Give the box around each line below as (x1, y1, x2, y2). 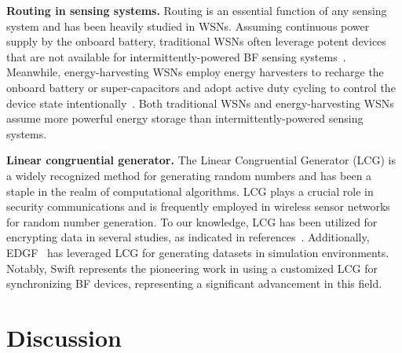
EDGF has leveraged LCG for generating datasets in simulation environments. (6, 244, 389, 260)
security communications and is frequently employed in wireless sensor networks (6, 198, 390, 215)
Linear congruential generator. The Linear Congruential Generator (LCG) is (6, 152, 396, 168)
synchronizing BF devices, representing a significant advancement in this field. (6, 275, 382, 292)
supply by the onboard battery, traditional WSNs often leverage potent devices (6, 33, 386, 50)
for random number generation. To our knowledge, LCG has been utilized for (6, 213, 378, 230)
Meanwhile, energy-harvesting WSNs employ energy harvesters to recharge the (6, 64, 384, 80)
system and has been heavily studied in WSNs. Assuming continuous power (6, 17, 370, 34)
